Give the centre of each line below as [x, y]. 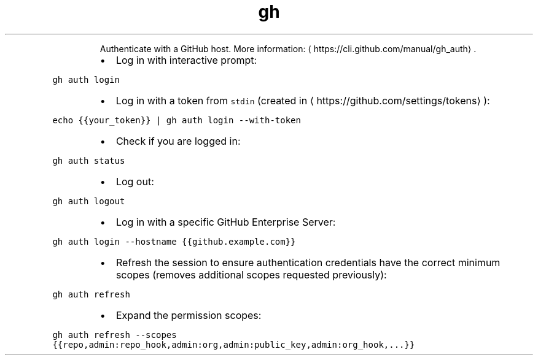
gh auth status [89, 160]
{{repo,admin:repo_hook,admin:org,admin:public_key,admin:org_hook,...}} [234, 344]
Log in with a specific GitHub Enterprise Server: [226, 222]
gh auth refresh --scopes [115, 335]
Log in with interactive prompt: [186, 60]
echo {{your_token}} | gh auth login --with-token [177, 120]
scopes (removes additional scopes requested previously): [251, 274]
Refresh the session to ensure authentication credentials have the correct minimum [308, 262]
